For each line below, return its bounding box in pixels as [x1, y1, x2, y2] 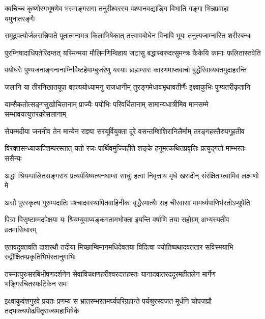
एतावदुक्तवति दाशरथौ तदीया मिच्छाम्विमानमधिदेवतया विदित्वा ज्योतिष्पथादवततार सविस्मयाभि [5, 241, 233, 252]
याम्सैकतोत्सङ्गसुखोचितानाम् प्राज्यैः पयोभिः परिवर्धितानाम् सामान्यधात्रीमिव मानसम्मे [5, 98, 209, 109]
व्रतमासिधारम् [5, 224, 37, 234]
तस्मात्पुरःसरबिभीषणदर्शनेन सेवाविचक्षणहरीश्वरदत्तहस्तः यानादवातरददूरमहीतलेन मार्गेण [5, 268, 216, 279]
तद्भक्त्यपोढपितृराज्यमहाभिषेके [5, 305, 79, 316]
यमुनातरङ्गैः [5, 13, 35, 23]
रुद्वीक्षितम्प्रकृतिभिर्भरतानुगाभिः [5, 251, 75, 262]
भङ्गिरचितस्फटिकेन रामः [5, 278, 68, 289]
